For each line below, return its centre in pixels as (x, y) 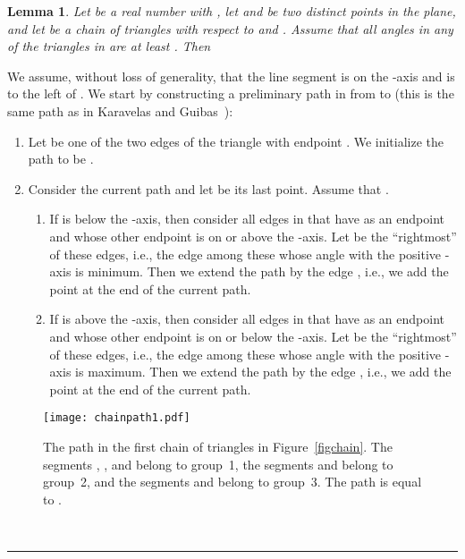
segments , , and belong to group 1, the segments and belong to (218, 464)
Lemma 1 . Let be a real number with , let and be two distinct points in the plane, (232, 11)
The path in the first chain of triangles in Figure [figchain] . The (218, 446)
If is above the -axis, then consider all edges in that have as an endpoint (247, 319)
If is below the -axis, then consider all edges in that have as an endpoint (247, 219)
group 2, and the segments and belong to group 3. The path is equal (232, 482)
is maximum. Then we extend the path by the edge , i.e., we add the (263, 372)
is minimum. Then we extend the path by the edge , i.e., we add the (262, 271)
